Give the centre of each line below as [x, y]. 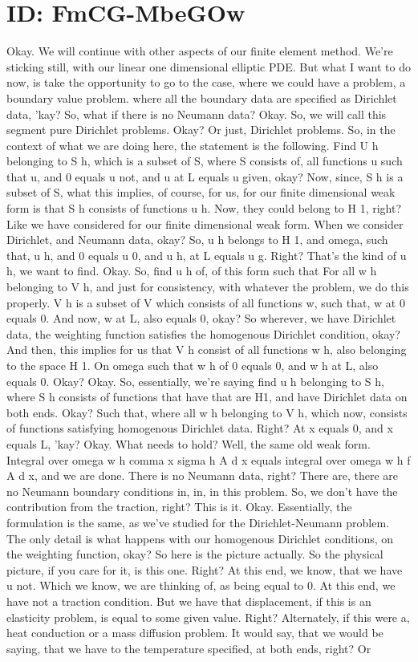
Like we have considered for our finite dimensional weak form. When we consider [205, 223]
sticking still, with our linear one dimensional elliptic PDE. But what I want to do [209, 66]
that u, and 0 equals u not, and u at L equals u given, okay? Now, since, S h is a [205, 176]
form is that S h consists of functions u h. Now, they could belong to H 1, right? [204, 208]
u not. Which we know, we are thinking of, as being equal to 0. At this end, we [201, 585]
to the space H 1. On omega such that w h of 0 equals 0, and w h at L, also [193, 365]
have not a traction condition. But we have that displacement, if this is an [189, 601]
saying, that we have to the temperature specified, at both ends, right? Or [189, 648]
